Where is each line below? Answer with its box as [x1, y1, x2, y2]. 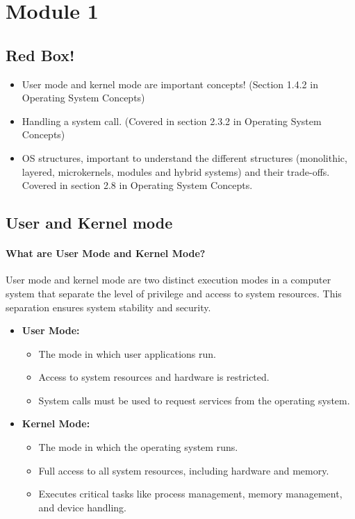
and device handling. [38, 500, 127, 514]
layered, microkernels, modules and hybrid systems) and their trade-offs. [22, 164, 330, 179]
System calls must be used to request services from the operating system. [38, 393, 350, 407]
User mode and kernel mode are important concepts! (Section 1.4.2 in [22, 76, 318, 91]
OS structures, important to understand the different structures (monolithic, [22, 150, 347, 165]
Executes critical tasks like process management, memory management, [38, 486, 342, 501]
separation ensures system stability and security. [6, 299, 211, 314]
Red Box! [6, 44, 75, 65]
